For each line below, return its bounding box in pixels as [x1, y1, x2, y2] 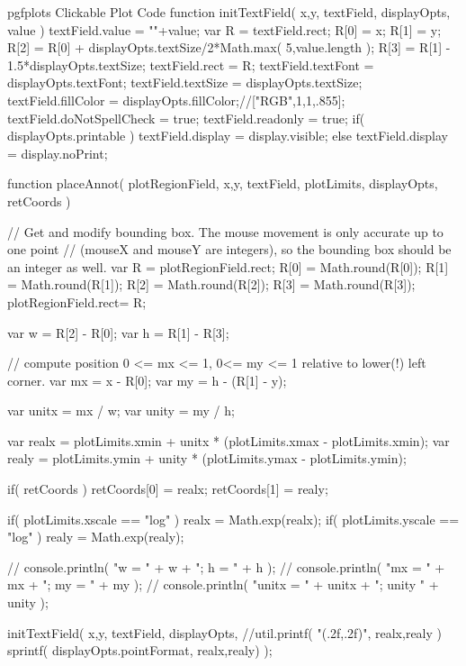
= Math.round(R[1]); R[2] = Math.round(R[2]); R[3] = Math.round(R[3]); [7, 275, 416, 294]
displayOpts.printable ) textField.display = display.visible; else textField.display [7, 126, 448, 145]
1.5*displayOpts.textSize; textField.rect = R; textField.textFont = [7, 55, 374, 74]
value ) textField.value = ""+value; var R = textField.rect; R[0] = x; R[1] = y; [7, 20, 442, 39]
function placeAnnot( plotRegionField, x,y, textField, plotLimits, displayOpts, [7, 174, 438, 193]
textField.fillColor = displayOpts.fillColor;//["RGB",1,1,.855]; [7, 90, 345, 109]
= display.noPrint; [7, 143, 108, 162]
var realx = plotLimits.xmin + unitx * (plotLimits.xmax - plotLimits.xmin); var [7, 431, 450, 450]
